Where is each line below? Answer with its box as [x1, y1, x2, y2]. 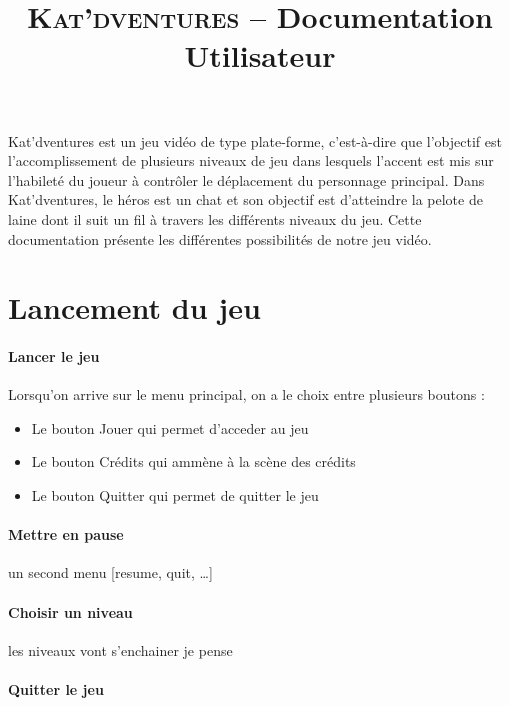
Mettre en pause [8, 524, 124, 545]
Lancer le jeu [8, 346, 100, 367]
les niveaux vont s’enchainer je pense [8, 639, 233, 660]
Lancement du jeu [8, 287, 261, 328]
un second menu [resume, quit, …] [8, 562, 213, 583]
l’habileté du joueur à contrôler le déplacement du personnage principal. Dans [8, 169, 485, 190]
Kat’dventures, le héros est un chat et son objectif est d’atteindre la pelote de [8, 189, 483, 210]
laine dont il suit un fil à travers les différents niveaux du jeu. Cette [8, 208, 422, 229]
